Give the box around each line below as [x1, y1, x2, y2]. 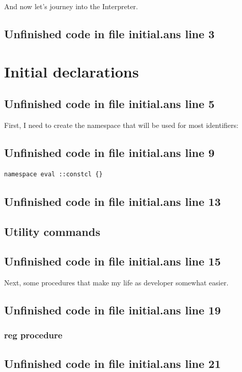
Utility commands [4, 223, 100, 239]
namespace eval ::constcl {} [4, 170, 103, 178]
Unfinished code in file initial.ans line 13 [4, 193, 221, 209]
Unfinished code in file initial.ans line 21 [4, 355, 221, 371]
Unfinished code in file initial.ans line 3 [4, 25, 215, 41]
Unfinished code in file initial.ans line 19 [4, 302, 221, 318]
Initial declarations [4, 61, 139, 82]
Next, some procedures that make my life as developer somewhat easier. [4, 277, 229, 288]
